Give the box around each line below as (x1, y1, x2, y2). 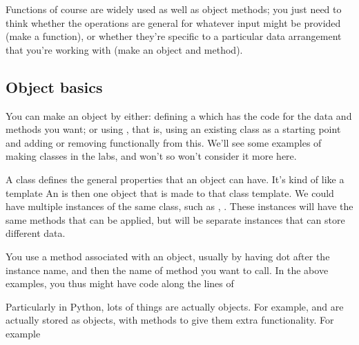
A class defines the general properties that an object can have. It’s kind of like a (6, 171, 345, 186)
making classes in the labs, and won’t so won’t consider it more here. (6, 149, 297, 163)
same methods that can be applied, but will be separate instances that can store (6, 212, 345, 227)
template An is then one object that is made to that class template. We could (6, 185, 334, 200)
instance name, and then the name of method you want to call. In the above (6, 262, 329, 277)
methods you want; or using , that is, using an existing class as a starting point (6, 122, 341, 136)
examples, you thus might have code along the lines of (6, 276, 234, 291)
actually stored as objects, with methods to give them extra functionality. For (6, 313, 334, 327)
